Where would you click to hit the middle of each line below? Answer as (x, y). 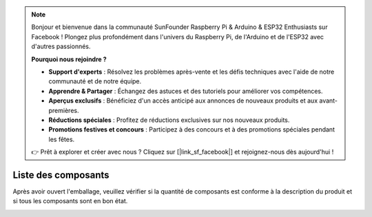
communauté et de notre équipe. (95, 81)
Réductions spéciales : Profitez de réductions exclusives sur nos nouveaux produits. (169, 120)
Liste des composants (61, 175)
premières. (64, 110)
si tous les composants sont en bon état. (70, 201)
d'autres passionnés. (61, 46)
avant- (328, 101)
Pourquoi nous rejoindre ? (69, 59)
